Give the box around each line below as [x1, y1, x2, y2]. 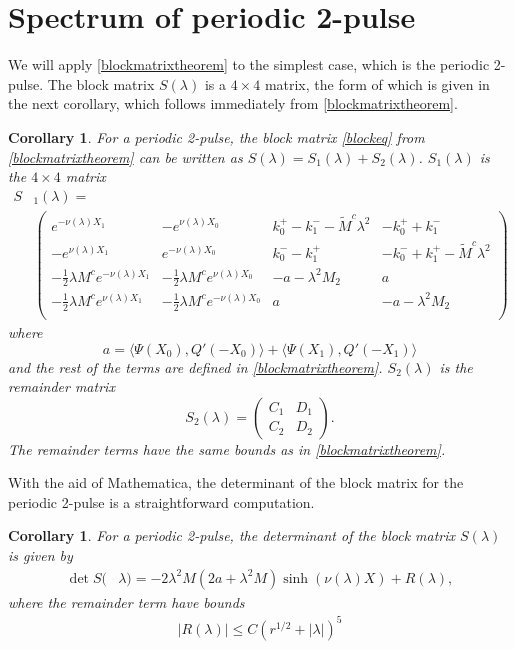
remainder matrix [8, 376, 115, 397]
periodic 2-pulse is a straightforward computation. [8, 491, 315, 512]
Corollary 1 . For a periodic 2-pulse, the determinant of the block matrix [8, 525, 456, 546]
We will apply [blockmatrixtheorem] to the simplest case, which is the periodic [8, 54, 490, 75]
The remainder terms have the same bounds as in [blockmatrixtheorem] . [8, 438, 446, 459]
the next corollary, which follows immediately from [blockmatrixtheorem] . [8, 93, 458, 114]
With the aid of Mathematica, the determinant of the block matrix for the [8, 472, 464, 493]
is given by [8, 545, 73, 566]
